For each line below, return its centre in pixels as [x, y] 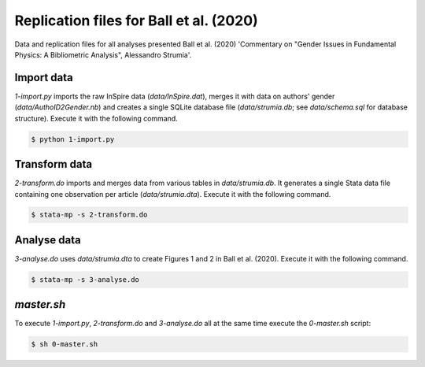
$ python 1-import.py [73, 139]
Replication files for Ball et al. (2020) [137, 20]
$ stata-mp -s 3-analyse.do [85, 279]
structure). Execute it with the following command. [96, 118]
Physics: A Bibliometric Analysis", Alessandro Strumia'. [103, 54]
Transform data [54, 164]
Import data [44, 78]
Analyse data [48, 240]
